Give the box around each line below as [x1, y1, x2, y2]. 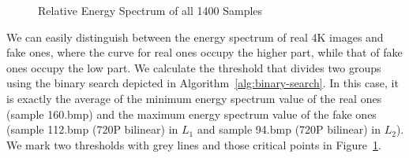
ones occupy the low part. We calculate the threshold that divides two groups [6, 59, 381, 75]
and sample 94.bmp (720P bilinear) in [197, 121, 381, 138]
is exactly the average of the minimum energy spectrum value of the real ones [6, 90, 382, 106]
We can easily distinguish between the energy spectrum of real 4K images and [6, 28, 384, 45]
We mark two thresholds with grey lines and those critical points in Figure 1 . [6, 136, 381, 152]
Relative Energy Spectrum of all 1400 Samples [38, 2, 263, 18]
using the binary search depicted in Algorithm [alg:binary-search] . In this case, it [6, 75, 399, 91]
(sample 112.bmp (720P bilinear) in [6, 121, 178, 138]
